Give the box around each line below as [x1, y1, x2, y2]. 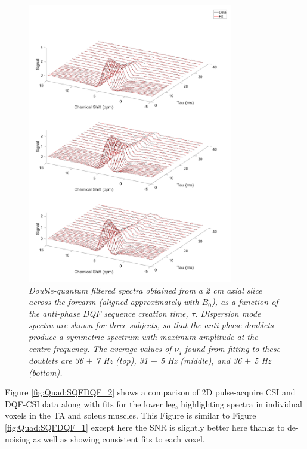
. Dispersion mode [195, 307, 261, 319]
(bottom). [29, 366, 63, 378]
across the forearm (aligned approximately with [29, 295, 199, 308]
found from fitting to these [184, 342, 280, 354]
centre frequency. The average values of [29, 342, 172, 354]
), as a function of [211, 295, 278, 308]
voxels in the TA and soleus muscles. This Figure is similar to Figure [5, 409, 256, 422]
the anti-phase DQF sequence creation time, [29, 307, 188, 319]
